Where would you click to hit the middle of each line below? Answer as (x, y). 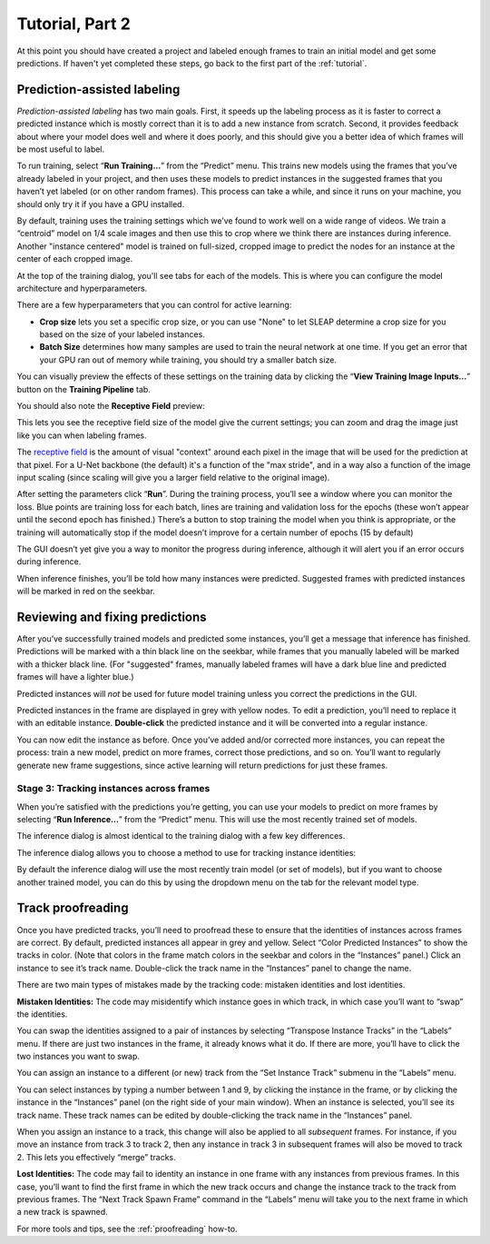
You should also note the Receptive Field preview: (111, 406)
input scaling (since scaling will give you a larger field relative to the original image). (173, 478)
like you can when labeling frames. (82, 435)
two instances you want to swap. (78, 1056)
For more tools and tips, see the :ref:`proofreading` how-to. (127, 1229)
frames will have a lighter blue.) (76, 677)
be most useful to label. (61, 149)
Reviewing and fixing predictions (112, 617)
